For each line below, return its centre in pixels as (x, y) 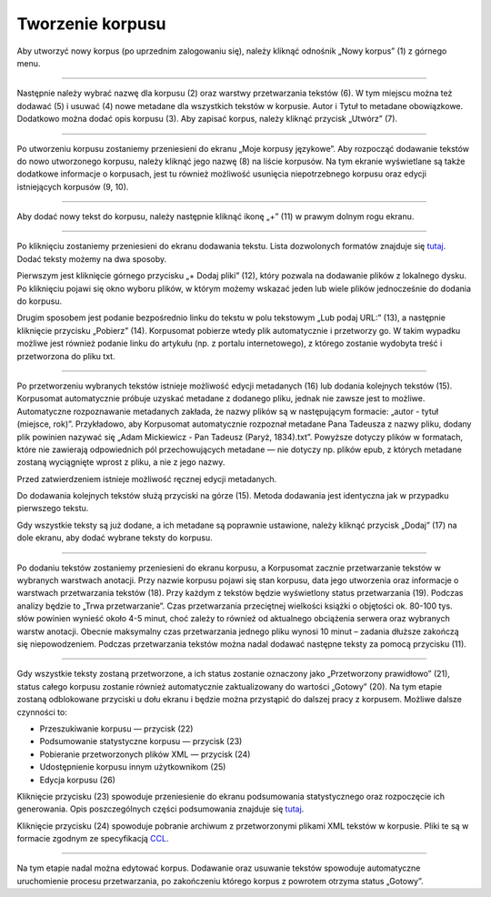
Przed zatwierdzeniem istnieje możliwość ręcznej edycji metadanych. (147, 479)
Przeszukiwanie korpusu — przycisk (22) (116, 729)
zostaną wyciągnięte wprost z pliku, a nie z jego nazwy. (121, 462)
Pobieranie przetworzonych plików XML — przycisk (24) (145, 754)
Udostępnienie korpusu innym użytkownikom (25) (133, 767)
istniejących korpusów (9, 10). (73, 186)
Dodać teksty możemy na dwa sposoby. (92, 258)
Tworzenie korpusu (92, 24)
